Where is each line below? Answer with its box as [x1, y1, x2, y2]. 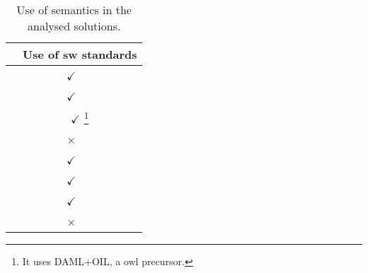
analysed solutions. [28, 18, 121, 34]
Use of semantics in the [16, 1, 132, 18]
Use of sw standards [23, 46, 137, 62]
